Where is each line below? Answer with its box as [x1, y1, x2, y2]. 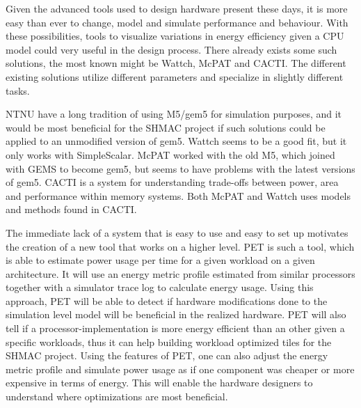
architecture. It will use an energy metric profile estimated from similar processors [6, 266, 355, 281]
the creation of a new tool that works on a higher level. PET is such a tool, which [6, 239, 355, 253]
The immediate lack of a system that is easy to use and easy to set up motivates [6, 225, 348, 240]
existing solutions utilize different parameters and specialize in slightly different [6, 69, 344, 84]
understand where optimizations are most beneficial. [6, 389, 228, 404]
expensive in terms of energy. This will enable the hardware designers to [6, 375, 313, 390]
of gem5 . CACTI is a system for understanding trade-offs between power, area [6, 175, 339, 189]
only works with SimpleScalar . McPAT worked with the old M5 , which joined [6, 147, 335, 162]
